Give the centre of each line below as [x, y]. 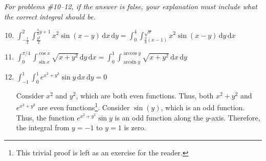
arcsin [130, 62]
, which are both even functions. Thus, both [145, 95]
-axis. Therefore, [235, 117]
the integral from [43, 127]
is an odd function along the [159, 117]
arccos [130, 54]
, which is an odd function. [203, 107]
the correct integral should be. [50, 16]
